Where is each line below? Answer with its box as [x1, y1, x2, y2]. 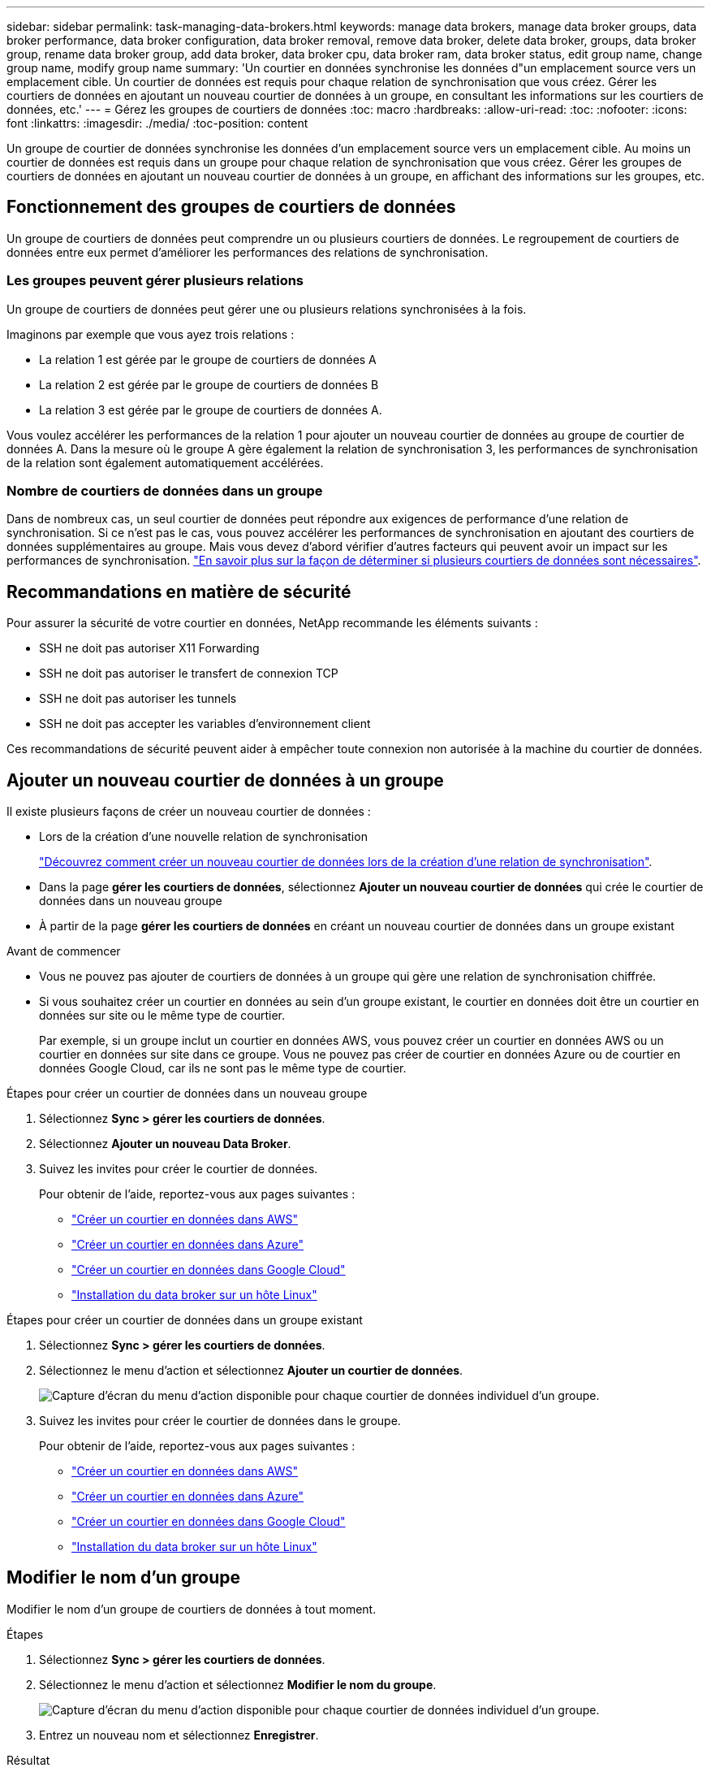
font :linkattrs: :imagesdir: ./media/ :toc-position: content [6, 116, 308, 130]
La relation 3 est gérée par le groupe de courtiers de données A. [39, 402, 382, 417]
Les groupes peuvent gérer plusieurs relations [6, 272, 304, 289]
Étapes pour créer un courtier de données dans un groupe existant [6, 1313, 363, 1328]
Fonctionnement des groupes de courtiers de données [6, 197, 456, 218]
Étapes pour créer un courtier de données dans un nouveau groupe [6, 1086, 368, 1101]
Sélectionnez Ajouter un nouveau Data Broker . [39, 1137, 291, 1151]
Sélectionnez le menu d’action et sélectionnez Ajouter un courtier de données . [39, 1363, 463, 1378]
